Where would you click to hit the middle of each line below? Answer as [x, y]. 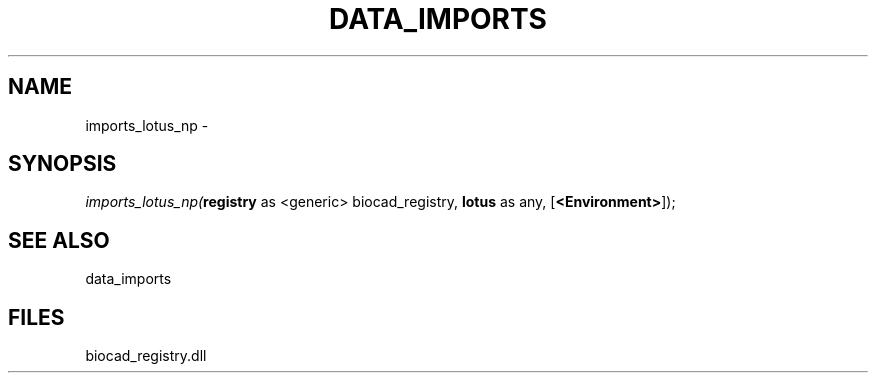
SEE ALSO [59, 240]
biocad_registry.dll [146, 356]
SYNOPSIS [62, 164]
